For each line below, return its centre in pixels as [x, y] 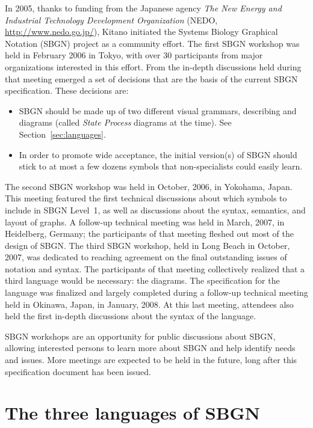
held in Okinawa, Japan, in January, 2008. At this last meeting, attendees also [149, 304]
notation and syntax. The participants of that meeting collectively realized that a [155, 268]
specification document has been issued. [78, 371]
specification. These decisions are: [67, 90]
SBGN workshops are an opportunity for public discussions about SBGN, [140, 336]
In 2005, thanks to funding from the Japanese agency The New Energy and [143, 8]
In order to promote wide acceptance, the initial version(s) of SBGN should [158, 154]
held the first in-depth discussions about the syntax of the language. [131, 316]
